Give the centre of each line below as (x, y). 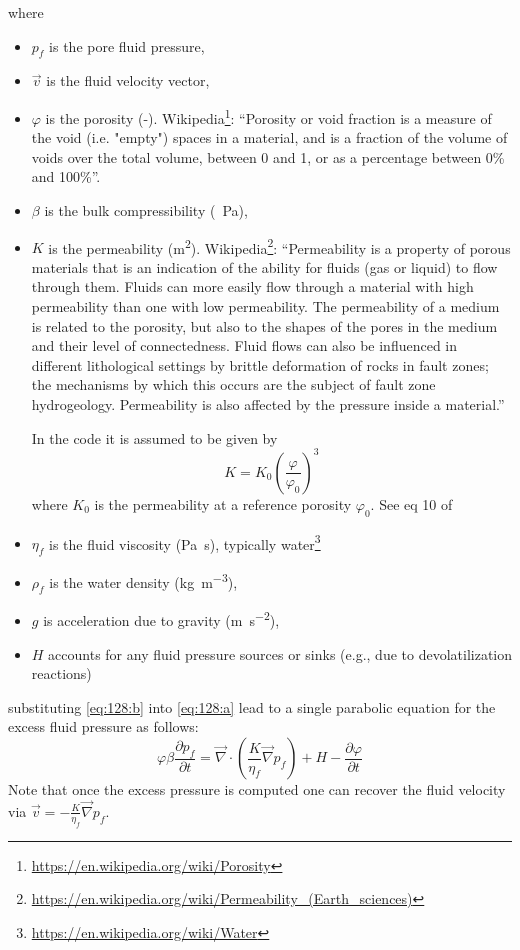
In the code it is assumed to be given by (154, 437)
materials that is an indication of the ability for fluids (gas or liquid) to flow (264, 266)
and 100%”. (66, 176)
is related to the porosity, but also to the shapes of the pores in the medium (264, 325)
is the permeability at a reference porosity (223, 503)
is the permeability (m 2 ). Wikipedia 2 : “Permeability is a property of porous (279, 246)
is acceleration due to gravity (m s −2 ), (161, 619)
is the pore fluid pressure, (127, 45)
